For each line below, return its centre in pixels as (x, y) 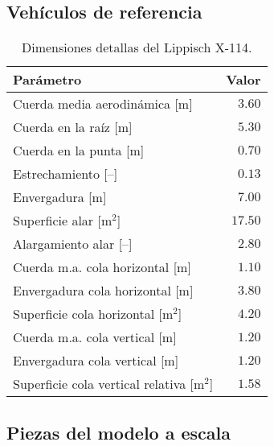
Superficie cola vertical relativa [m (109, 384)
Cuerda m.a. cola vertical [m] (95, 337)
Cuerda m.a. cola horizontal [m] (102, 267)
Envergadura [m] (60, 197)
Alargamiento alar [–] (73, 244)
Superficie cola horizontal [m (93, 314)
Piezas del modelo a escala (119, 432)
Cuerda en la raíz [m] (73, 127)
